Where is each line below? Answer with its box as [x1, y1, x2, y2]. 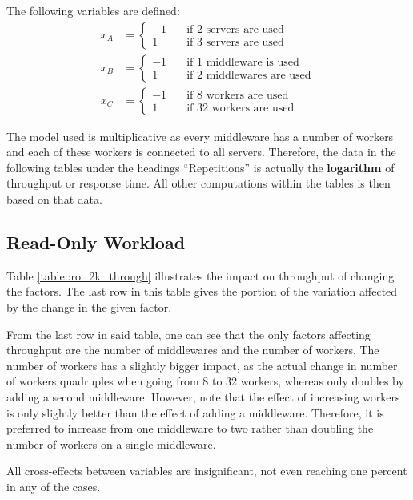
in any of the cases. [6, 478, 101, 494]
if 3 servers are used [186, 37, 284, 49]
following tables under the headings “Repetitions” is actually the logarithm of [6, 159, 395, 175]
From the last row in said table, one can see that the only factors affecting [6, 325, 371, 342]
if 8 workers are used [186, 90, 289, 102]
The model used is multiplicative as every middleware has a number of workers [6, 127, 394, 144]
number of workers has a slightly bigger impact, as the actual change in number [6, 357, 398, 373]
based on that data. [6, 191, 102, 208]
